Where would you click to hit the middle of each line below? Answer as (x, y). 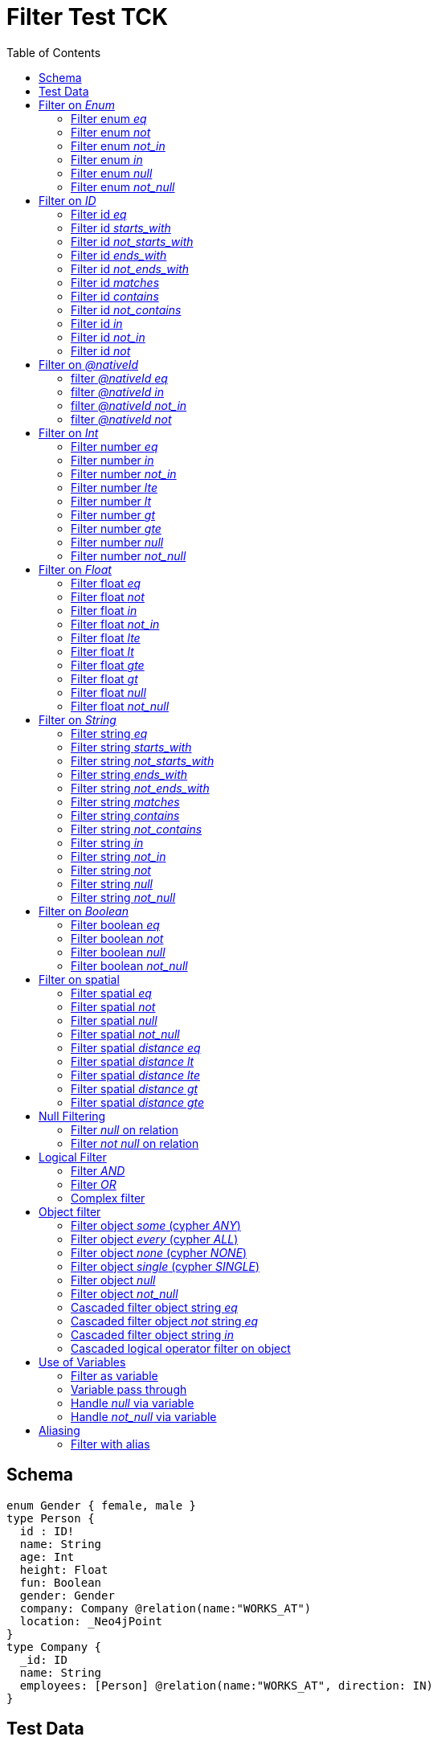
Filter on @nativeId (89, 364)
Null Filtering (72, 1116)
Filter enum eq (109, 118)
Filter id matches (115, 282)
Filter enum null (112, 173)
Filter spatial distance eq (136, 1047)
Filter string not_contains (137, 829)
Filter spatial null (114, 1020)
